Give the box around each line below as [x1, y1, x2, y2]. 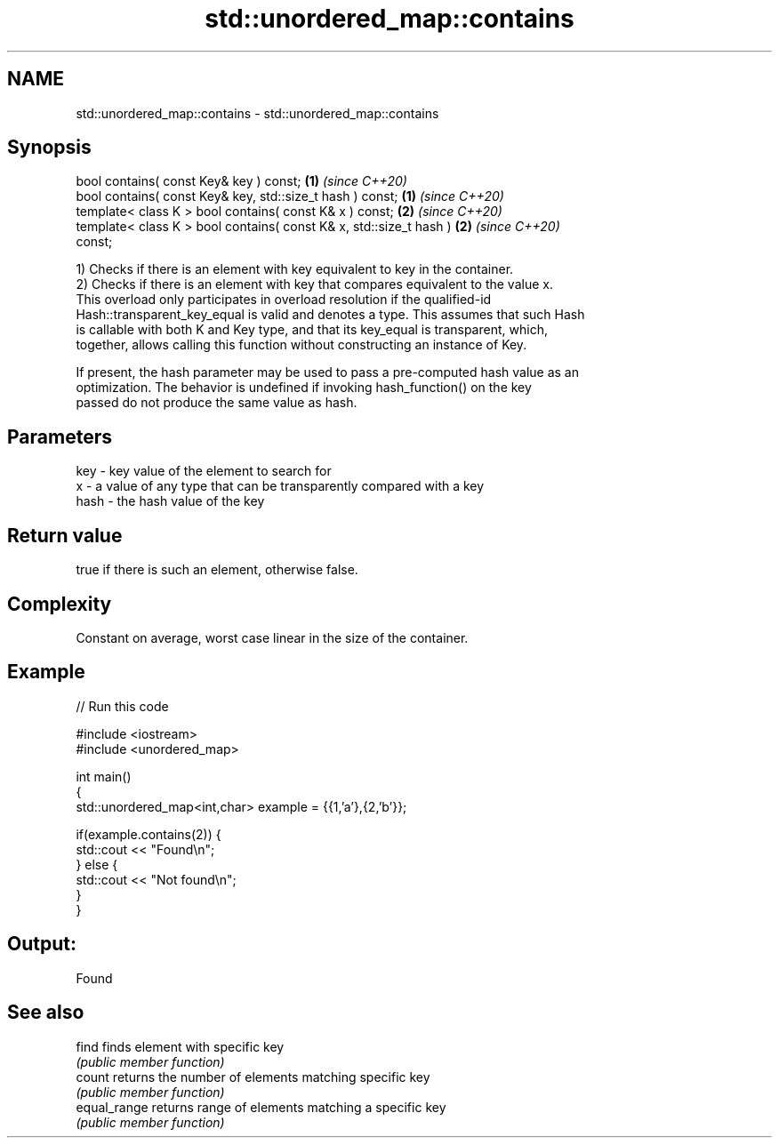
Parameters [7, 425, 112, 448]
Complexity [7, 592, 112, 615]
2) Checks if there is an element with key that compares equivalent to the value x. [76, 276, 553, 292]
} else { [76, 856, 118, 872]
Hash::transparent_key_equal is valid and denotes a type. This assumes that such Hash [76, 307, 585, 323]
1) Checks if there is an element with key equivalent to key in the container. [76, 261, 514, 277]
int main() [76, 768, 132, 784]
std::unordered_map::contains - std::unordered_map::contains [76, 105, 439, 121]
